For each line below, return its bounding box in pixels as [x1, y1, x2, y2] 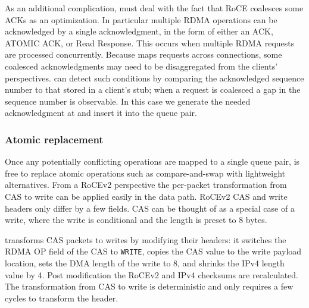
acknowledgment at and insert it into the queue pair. [5, 106, 197, 119]
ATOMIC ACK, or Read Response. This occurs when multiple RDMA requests [5, 36, 295, 49]
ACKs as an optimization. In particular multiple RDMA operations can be [5, 13, 277, 26]
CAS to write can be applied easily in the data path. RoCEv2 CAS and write [5, 190, 288, 202]
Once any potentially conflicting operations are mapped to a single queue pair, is [5, 155, 300, 168]
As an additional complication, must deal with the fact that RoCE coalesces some [5, 2, 304, 14]
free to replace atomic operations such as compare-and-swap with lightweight [5, 166, 285, 179]
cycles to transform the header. [5, 291, 118, 304]
